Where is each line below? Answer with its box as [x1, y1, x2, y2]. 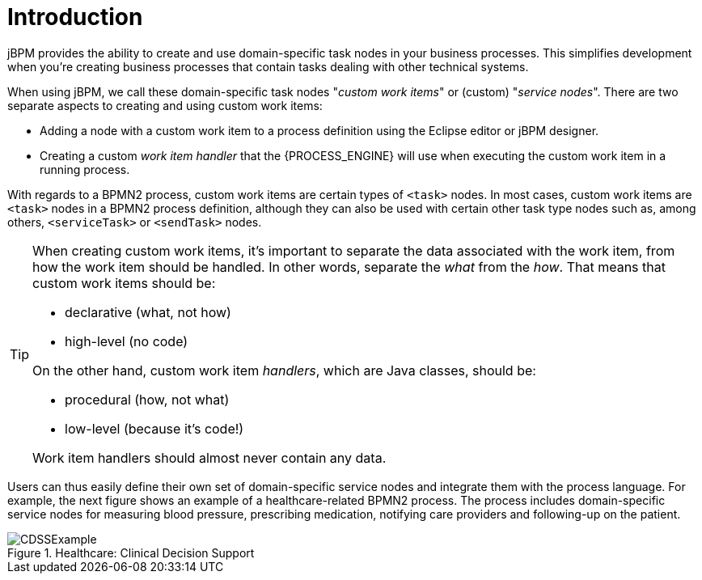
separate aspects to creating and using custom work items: [7, 98, 323, 112]
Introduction [7, 3, 143, 31]
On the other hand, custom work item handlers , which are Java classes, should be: [32, 362, 536, 379]
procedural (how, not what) [65, 391, 230, 408]
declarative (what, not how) [65, 303, 231, 320]
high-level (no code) [65, 332, 188, 349]
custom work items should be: [32, 274, 216, 291]
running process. [40, 162, 130, 176]
